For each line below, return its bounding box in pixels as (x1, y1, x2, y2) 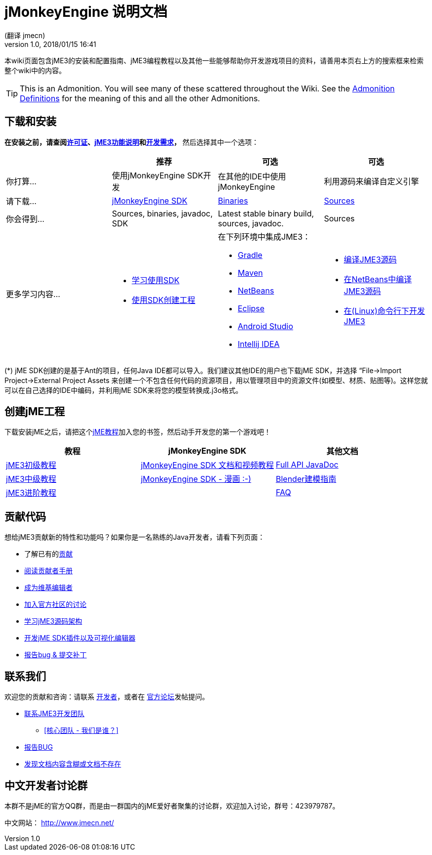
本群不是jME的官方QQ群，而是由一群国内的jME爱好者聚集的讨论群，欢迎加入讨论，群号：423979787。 (4, 801, 340, 810)
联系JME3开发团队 (24, 709, 85, 718)
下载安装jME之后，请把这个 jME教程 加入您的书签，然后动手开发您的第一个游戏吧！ (4, 427, 271, 436)
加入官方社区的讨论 (24, 600, 86, 609)
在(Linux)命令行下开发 (344, 305, 425, 316)
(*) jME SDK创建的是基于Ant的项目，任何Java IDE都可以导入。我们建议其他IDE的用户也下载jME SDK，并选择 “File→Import (4, 366, 401, 375)
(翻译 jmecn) (4, 31, 45, 40)
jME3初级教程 (6, 460, 56, 470)
